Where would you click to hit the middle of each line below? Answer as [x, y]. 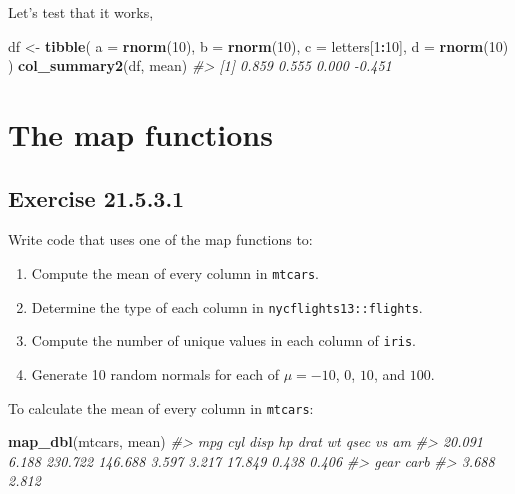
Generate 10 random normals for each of [155, 373]
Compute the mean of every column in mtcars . [175, 272]
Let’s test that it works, [81, 12]
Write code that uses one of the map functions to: [160, 239]
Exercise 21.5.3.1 [96, 197]
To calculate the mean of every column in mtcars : [161, 407]
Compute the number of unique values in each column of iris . [224, 340]
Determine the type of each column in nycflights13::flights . [227, 306]
